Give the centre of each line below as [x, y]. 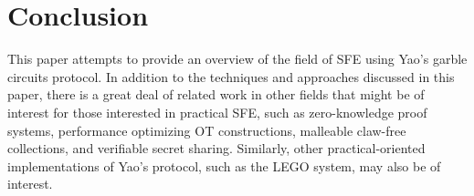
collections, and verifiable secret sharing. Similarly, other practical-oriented [216, 148]
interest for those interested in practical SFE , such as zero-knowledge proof [217, 112]
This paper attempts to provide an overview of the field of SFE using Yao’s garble [237, 59]
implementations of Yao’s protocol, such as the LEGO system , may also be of [224, 165]
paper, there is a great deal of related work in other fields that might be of [216, 94]
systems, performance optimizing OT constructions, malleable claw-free [207, 130]
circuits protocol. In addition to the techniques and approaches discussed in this [231, 76]
